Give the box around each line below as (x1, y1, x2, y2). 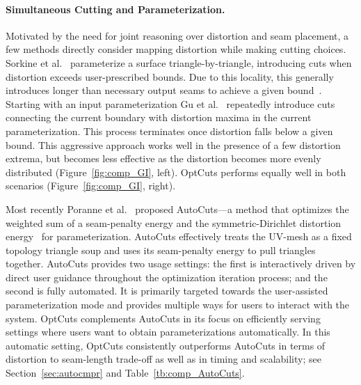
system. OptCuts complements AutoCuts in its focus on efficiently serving (6, 311, 321, 325)
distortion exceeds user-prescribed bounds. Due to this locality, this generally (6, 69, 334, 84)
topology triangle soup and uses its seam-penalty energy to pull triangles (6, 242, 316, 257)
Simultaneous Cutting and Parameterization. (6, 1, 225, 16)
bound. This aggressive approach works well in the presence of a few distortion (6, 137, 341, 152)
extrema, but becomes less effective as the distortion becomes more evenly (6, 151, 321, 166)
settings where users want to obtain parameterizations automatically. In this (6, 324, 330, 339)
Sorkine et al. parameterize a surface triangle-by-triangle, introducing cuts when (6, 55, 352, 70)
